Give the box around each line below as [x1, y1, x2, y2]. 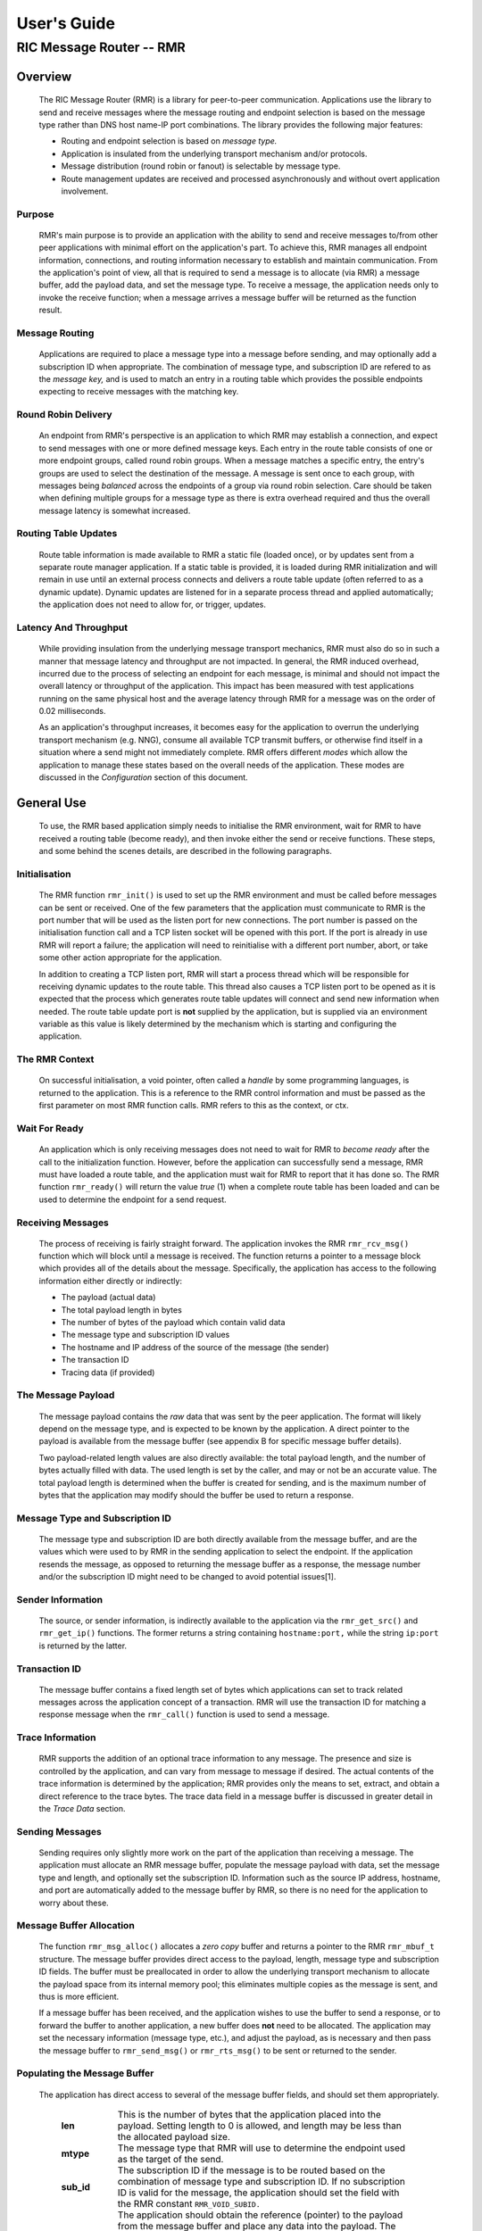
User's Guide [16, 13, 116, 33]
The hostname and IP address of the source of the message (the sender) [61, 1341, 329, 1352]
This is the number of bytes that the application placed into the [117, 2108, 381, 2120]
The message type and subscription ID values [61, 1330, 230, 1340]
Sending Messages [16, 1825, 102, 1837]
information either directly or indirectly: [38, 1275, 183, 1286]
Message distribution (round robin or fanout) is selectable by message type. [61, 161, 341, 171]
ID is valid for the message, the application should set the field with [117, 2186, 400, 2199]
